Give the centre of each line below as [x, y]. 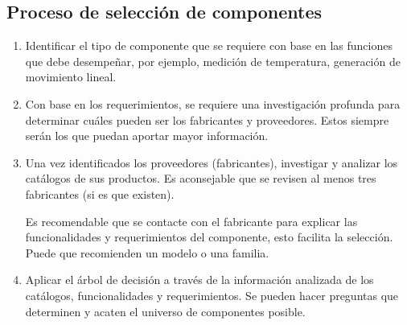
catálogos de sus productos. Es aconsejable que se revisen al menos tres [201, 178]
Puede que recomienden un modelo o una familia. [147, 252]
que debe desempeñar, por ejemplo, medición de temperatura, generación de [213, 61]
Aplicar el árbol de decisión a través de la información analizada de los [199, 280]
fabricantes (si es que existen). [100, 193]
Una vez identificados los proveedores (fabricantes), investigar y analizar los [212, 162]
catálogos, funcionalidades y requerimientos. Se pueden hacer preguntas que [212, 295]
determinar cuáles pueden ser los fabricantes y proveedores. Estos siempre [207, 119]
